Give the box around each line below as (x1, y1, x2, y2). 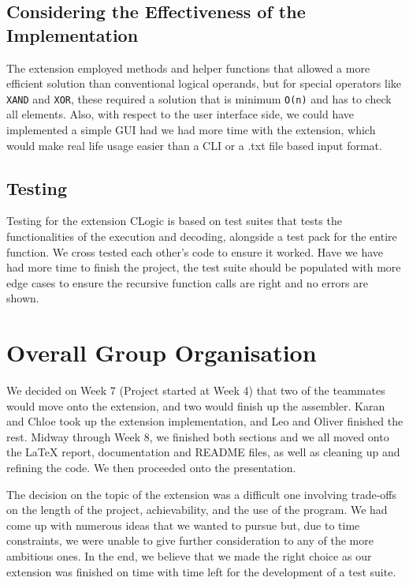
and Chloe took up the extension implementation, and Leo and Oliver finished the (6, 413, 403, 429)
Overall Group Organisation (6, 336, 317, 369)
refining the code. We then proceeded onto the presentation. (6, 459, 296, 476)
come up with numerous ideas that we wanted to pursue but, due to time (6, 516, 360, 533)
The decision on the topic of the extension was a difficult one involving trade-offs (6, 486, 396, 502)
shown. (6, 290, 39, 306)
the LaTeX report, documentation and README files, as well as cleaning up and (6, 444, 400, 460)
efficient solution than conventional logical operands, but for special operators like (6, 75, 401, 92)
